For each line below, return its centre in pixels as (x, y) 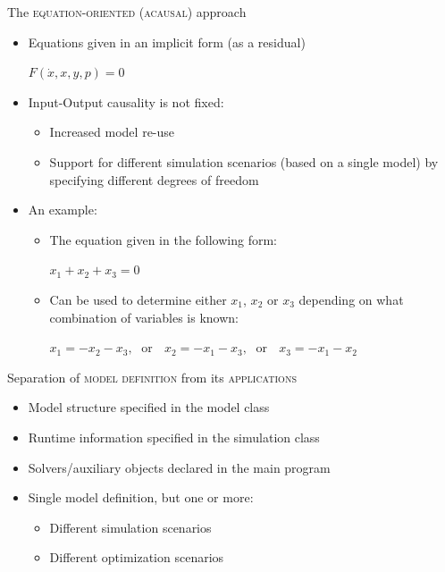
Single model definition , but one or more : (141, 497)
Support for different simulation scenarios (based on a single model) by (244, 161)
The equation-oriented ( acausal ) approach (127, 12)
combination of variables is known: (144, 317)
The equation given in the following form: (163, 239)
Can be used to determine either (138, 299)
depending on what (351, 299)
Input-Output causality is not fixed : (126, 101)
